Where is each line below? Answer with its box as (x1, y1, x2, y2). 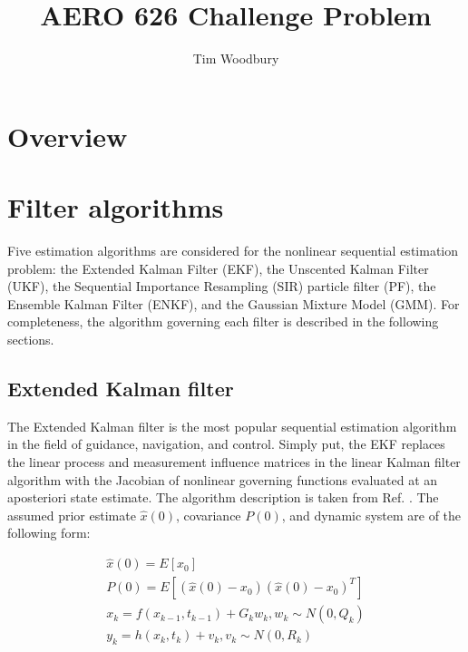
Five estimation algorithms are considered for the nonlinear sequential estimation (7, 241, 458, 260)
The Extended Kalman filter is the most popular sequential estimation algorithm (7, 416, 457, 435)
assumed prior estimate (7, 505, 136, 524)
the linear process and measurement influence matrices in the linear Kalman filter (7, 452, 461, 471)
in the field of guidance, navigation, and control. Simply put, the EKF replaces (7, 434, 445, 453)
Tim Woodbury (192, 49, 279, 68)
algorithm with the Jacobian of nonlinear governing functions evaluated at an (7, 470, 438, 489)
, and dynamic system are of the (281, 505, 462, 524)
